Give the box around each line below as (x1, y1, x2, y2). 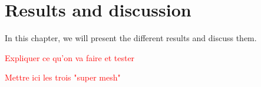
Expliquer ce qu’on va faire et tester (5, 51, 135, 63)
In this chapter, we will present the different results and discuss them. (5, 32, 257, 44)
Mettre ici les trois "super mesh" (5, 71, 121, 83)
